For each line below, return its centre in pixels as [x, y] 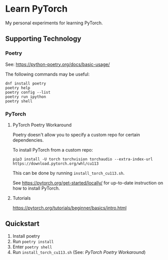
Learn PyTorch [37, 9]
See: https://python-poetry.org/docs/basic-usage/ [58, 64]
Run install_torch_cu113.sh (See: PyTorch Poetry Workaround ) [79, 252]
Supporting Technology [43, 39]
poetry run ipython [26, 97]
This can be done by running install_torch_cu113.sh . [68, 173]
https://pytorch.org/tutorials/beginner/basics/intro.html [70, 208]
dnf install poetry [26, 83]
